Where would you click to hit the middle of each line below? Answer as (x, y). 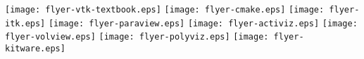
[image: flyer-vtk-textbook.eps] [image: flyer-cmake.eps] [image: (165, 10)
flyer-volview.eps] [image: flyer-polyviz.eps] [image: (137, 37)
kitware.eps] (35, 48)
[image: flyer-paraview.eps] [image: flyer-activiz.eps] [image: (203, 23)
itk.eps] (25, 23)
